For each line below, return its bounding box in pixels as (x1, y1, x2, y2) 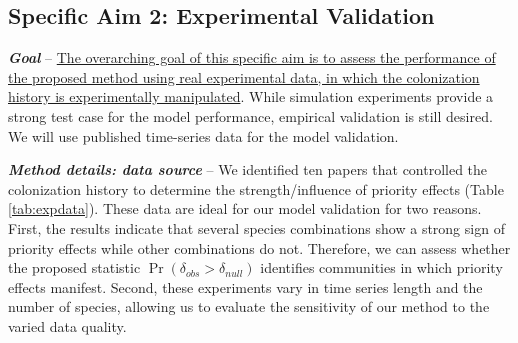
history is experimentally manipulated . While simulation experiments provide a (8, 86, 494, 107)
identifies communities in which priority (260, 257, 503, 278)
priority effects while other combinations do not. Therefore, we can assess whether (8, 237, 511, 258)
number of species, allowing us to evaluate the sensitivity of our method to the (8, 296, 490, 317)
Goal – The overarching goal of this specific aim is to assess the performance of (8, 47, 496, 68)
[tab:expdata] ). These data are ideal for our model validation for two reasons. (8, 198, 482, 219)
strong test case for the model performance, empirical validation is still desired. (8, 105, 493, 126)
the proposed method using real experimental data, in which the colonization (8, 66, 480, 87)
